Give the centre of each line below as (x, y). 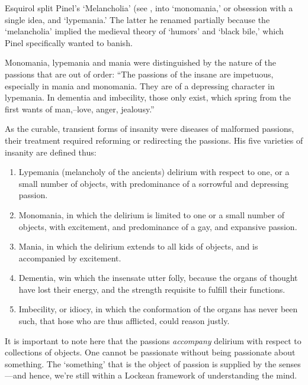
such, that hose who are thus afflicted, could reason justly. (124, 321)
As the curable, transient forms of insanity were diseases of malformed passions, (150, 129)
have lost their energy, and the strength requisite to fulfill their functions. (152, 289)
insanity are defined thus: (51, 152)
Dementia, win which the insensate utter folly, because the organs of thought (158, 278)
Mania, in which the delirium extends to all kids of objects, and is (138, 246)
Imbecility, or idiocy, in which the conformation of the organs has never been (158, 309)
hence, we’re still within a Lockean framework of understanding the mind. (163, 375)
